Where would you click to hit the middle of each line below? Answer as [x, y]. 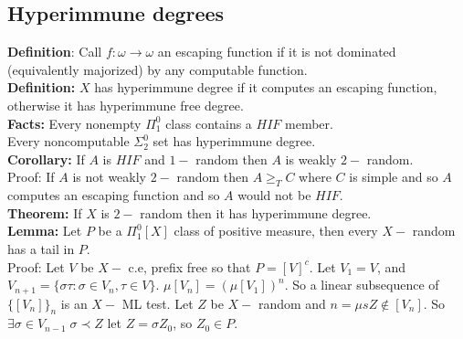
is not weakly [109, 177]
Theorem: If [45, 212]
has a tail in [41, 248]
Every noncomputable [68, 141]
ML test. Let [158, 303]
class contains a [209, 123]
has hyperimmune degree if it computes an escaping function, [266, 87]
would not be [274, 195]
